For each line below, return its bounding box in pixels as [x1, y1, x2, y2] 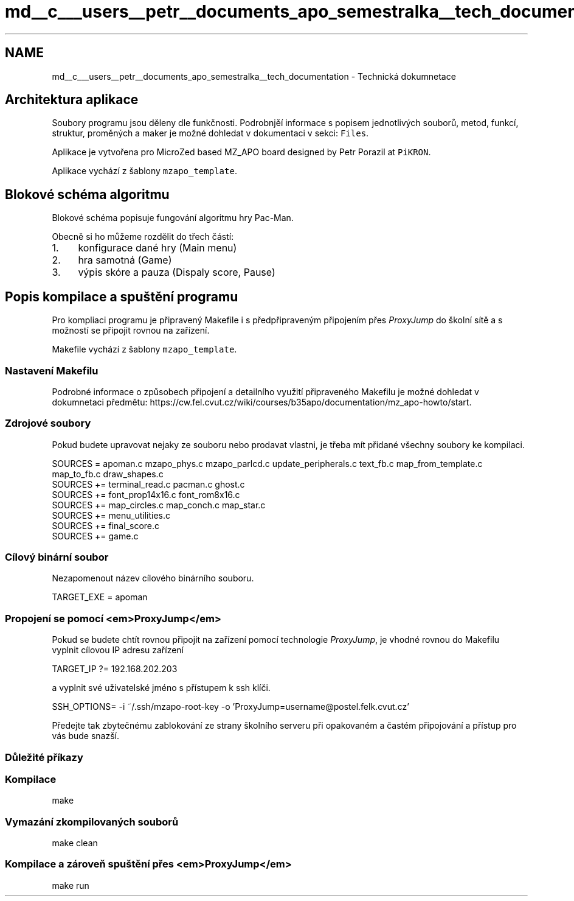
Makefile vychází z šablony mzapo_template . [52, 344, 237, 355]
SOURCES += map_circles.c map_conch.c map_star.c [52, 499, 266, 510]
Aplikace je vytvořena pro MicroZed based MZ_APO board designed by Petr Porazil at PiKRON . [52, 147, 431, 158]
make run [52, 880, 89, 891]
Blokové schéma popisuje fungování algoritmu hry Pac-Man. [52, 212, 294, 223]
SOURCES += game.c [52, 530, 139, 541]
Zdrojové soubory [5, 417, 91, 430]
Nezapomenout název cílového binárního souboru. [52, 573, 254, 584]
